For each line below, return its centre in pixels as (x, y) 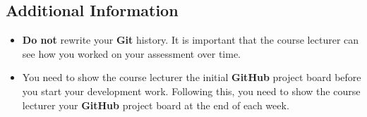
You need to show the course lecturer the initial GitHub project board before (192, 77)
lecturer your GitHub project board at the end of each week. (156, 105)
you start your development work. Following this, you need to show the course (191, 91)
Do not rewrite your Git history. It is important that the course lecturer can (191, 40)
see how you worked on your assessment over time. (131, 53)
